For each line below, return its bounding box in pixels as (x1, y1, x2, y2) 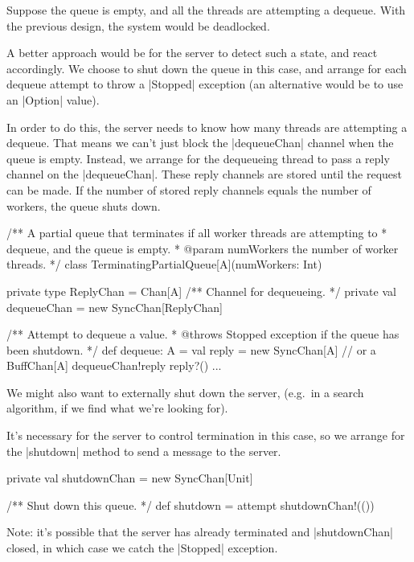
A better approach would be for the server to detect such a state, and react (6, 44, 378, 61)
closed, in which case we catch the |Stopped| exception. (6, 539, 278, 556)
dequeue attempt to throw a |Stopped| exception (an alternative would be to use (6, 76, 404, 92)
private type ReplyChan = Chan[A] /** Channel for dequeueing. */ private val (6, 282, 396, 299)
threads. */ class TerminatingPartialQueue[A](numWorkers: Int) (6, 256, 322, 273)
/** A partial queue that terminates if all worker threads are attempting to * (6, 224, 387, 241)
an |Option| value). (6, 91, 100, 108)
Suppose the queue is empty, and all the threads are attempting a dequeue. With (6, 2, 406, 18)
